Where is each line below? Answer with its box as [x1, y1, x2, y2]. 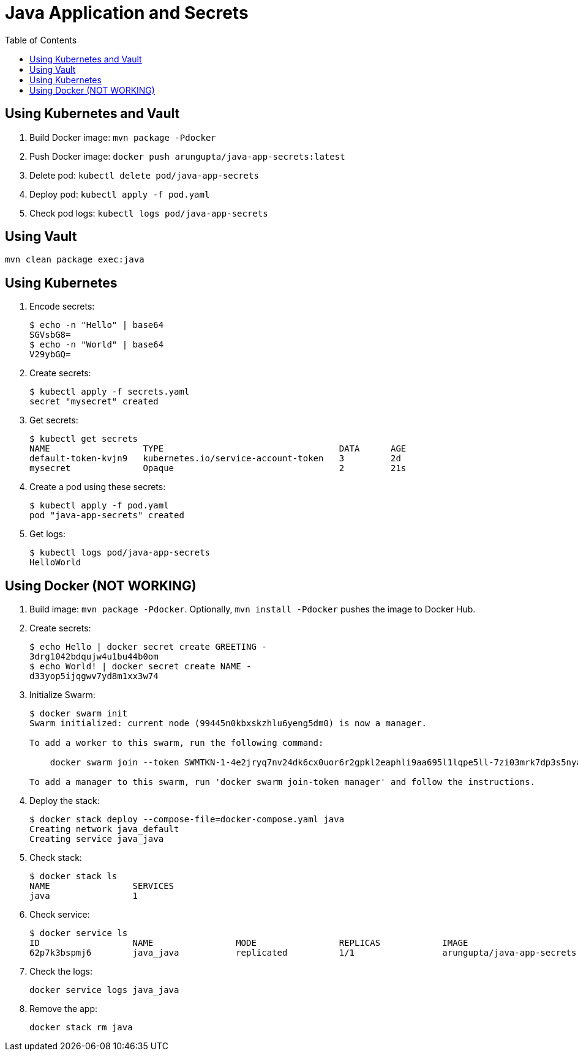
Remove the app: [29, 1003, 98, 1014]
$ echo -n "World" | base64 [29, 340, 164, 350]
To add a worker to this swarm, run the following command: [29, 738, 324, 748]
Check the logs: [29, 966, 93, 977]
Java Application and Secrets [5, 2, 249, 23]
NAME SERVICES [29, 881, 175, 891]
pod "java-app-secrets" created [29, 510, 184, 521]
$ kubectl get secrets [29, 434, 138, 444]
